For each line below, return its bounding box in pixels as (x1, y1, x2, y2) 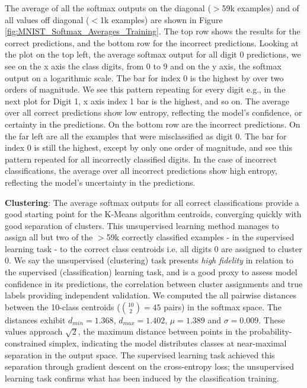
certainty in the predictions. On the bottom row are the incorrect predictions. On (5, 117, 300, 130)
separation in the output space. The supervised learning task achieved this (5, 348, 275, 361)
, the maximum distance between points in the (78, 325, 247, 338)
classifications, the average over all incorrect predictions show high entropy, (5, 164, 277, 177)
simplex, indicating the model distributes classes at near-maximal (49, 337, 287, 349)
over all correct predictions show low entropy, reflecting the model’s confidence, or (5, 106, 302, 119)
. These (258, 313, 285, 326)
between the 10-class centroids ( (5, 300, 120, 313)
